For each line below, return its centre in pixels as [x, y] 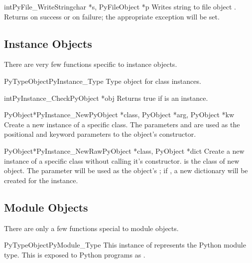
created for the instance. [41, 180]
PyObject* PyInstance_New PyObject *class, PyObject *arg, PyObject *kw [119, 115]
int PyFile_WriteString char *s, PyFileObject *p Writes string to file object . [120, 6]
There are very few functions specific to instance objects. [91, 64]
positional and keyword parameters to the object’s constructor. [100, 134]
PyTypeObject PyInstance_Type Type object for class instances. [103, 81]
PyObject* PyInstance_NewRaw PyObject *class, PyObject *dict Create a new [124, 150]
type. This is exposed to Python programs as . [75, 254]
